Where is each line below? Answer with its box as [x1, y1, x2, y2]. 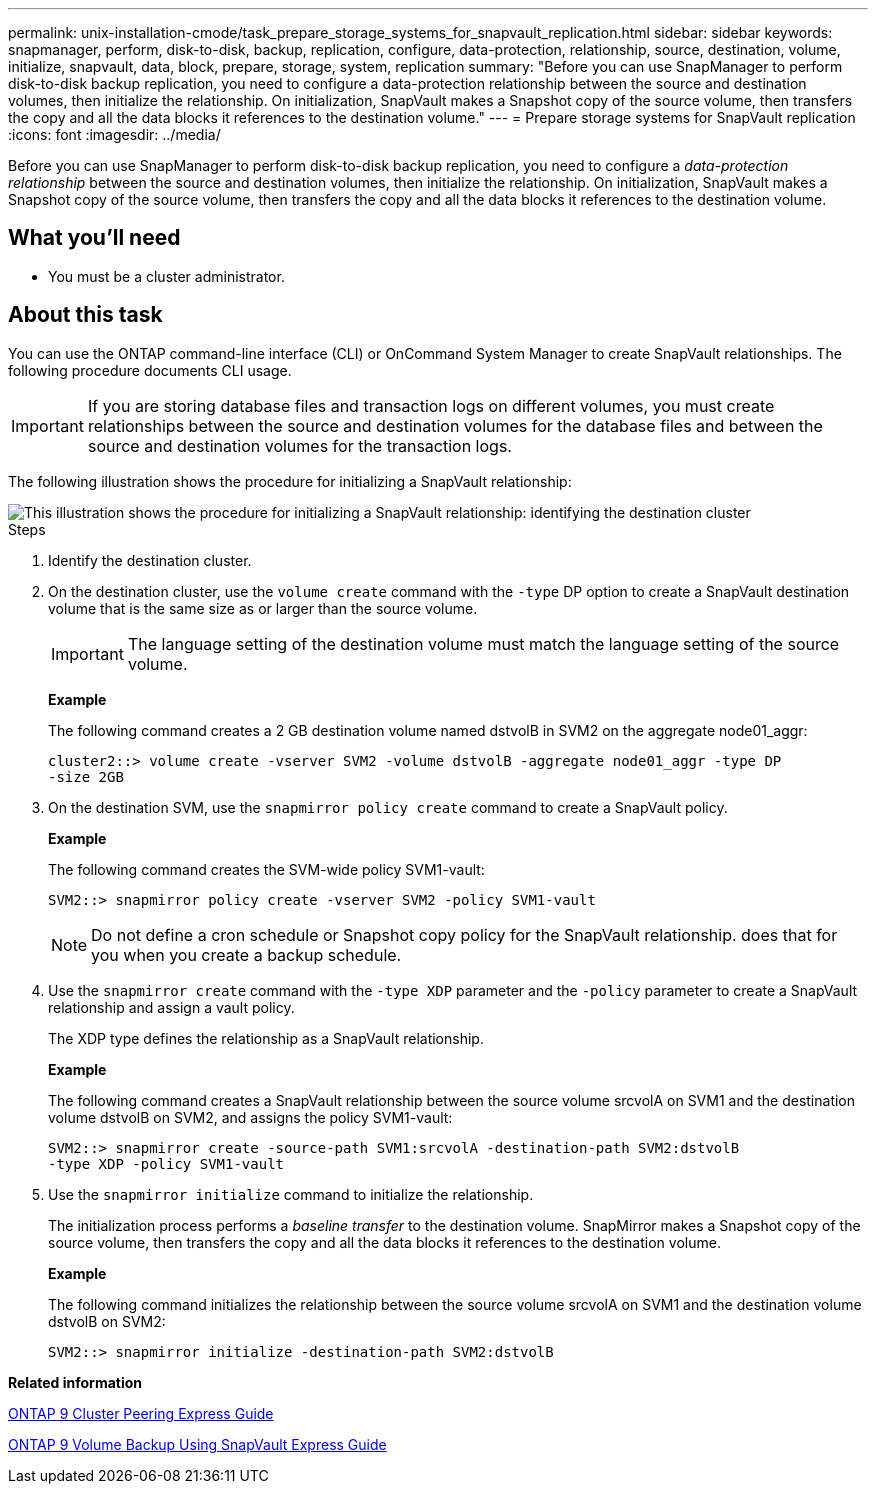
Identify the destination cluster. [48, 551, 252, 569]
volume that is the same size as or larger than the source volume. [48, 599, 478, 617]
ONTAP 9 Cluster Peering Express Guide [8, 1404, 274, 1422]
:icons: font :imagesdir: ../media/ [8, 126, 221, 143]
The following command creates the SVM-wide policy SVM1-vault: [48, 860, 485, 878]
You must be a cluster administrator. [48, 267, 285, 285]
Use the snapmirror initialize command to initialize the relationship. [48, 1185, 534, 1203]
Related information [8, 1373, 143, 1391]
